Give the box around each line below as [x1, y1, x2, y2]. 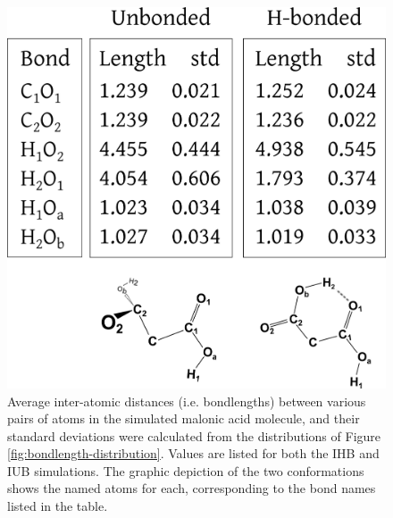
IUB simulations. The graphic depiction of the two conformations [7, 461, 364, 480]
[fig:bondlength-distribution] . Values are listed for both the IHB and [7, 444, 380, 463]
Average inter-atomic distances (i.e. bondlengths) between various [7, 391, 366, 410]
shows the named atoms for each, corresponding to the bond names [7, 479, 376, 497]
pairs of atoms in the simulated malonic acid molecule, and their [7, 409, 360, 428]
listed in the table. [7, 497, 108, 515]
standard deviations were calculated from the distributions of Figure [7, 426, 381, 445]
